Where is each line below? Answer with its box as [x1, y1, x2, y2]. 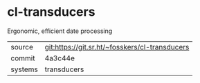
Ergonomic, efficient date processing [7, 27, 113, 35]
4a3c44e [44, 53, 75, 62]
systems [10, 64, 38, 74]
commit [10, 53, 35, 62]
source [10, 42, 33, 51]
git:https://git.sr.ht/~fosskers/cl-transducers [44, 42, 190, 51]
